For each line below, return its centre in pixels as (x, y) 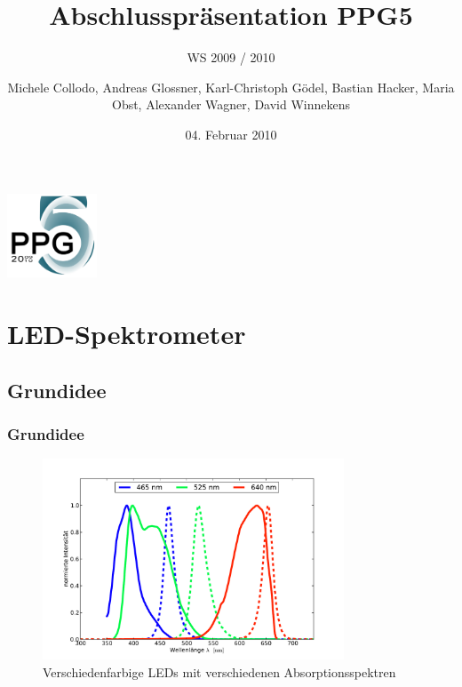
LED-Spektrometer (127, 333)
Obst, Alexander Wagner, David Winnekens (231, 104)
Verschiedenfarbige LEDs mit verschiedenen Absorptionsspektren (219, 671)
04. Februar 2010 (231, 134)
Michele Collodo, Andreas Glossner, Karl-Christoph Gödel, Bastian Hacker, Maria (231, 87)
